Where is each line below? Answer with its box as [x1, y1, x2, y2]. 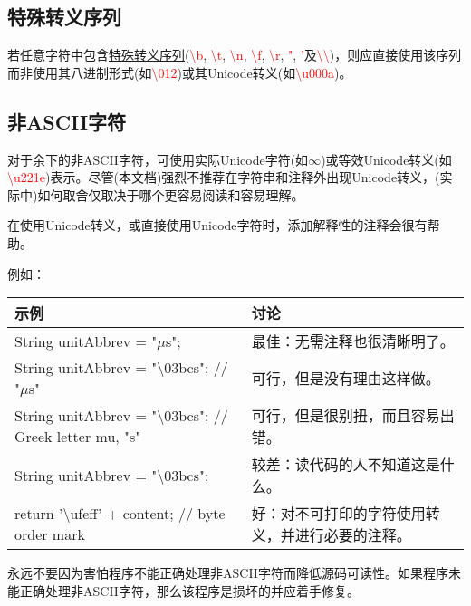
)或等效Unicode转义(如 [321, 149, 452, 168]
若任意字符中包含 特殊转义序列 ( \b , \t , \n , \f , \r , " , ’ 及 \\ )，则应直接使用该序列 [7, 45, 462, 64]
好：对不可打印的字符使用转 [251, 503, 440, 524]
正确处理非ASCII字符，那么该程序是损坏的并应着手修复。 [19, 581, 360, 600]
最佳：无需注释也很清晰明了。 [251, 331, 455, 352]
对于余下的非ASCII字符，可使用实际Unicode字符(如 [7, 149, 309, 168]
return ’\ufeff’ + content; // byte [14, 503, 226, 524]
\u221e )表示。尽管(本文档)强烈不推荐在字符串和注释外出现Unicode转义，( [7, 168, 440, 187]
